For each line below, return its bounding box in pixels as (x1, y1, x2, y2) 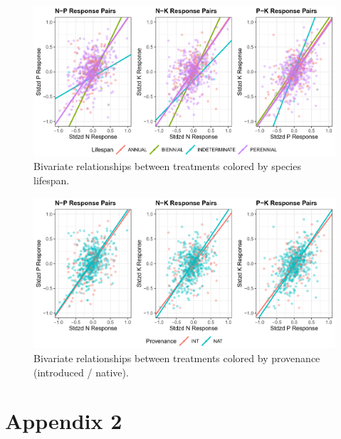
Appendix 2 (5, 406, 122, 435)
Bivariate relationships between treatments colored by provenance (33, 350, 320, 365)
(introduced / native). (33, 364, 129, 379)
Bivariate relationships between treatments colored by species (33, 159, 301, 174)
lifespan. (33, 172, 70, 187)
